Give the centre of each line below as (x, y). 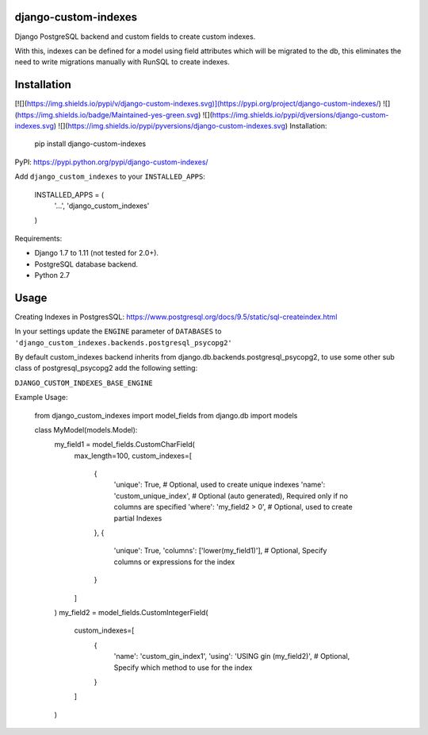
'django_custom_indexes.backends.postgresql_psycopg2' (124, 342)
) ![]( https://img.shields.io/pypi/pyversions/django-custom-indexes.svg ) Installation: (191, 125)
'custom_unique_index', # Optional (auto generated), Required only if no (231, 495)
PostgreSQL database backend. (86, 264)
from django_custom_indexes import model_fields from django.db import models (166, 415)
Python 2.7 (52, 275)
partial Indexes (138, 518)
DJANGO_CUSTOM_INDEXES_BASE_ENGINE (84, 383)
